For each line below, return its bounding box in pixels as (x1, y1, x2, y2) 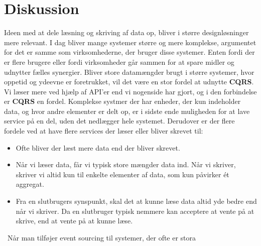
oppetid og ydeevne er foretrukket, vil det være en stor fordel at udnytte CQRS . (4, 76, 254, 87)
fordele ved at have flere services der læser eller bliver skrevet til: (4, 126, 203, 136)
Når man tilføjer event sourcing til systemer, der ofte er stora (7, 232, 196, 242)
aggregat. (16, 179, 44, 189)
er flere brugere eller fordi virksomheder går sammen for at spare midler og (4, 56, 234, 67)
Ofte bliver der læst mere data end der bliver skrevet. (16, 142, 180, 153)
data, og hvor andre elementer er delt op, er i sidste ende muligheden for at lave (4, 105, 250, 116)
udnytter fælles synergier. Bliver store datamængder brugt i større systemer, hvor (4, 66, 254, 77)
